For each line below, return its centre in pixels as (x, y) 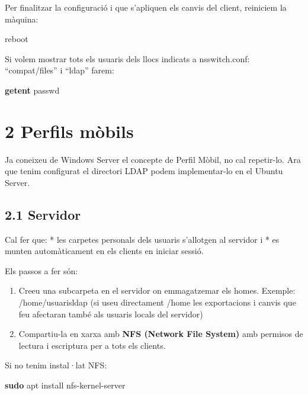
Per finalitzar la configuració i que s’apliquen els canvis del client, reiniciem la (146, 7)
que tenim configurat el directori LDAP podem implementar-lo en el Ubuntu (144, 171)
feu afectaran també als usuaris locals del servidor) (111, 314)
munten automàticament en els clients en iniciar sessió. (104, 251)
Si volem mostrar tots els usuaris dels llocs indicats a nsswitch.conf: (127, 58)
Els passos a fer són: (41, 270)
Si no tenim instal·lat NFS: (56, 365)
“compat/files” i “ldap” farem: (60, 70)
